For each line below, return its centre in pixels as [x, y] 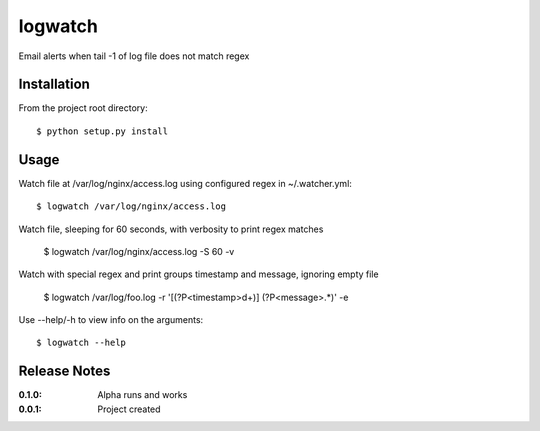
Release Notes [64, 371]
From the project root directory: [83, 108]
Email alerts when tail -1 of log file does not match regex [134, 56]
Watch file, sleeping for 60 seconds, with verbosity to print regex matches [171, 229]
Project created [129, 409]
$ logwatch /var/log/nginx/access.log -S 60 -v [139, 251]
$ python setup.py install [102, 131]
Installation [54, 84]
